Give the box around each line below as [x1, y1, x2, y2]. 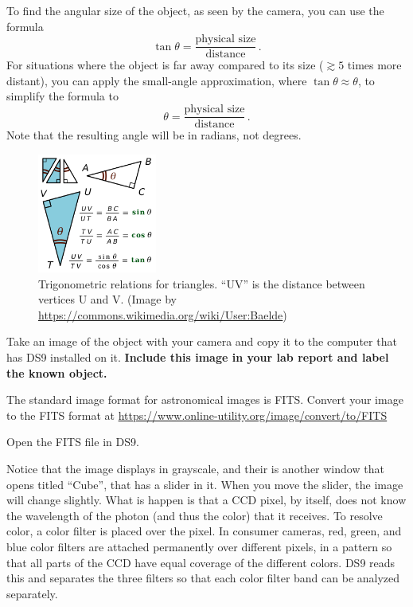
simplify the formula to [6, 88, 119, 104]
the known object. [6, 364, 107, 381]
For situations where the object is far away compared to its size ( [6, 57, 324, 73]
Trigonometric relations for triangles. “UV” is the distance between [38, 275, 365, 292]
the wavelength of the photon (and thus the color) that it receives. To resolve [6, 507, 383, 523]
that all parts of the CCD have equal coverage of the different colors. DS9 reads [6, 554, 395, 570]
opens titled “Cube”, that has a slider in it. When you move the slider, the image [6, 476, 403, 492]
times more [347, 57, 402, 73]
